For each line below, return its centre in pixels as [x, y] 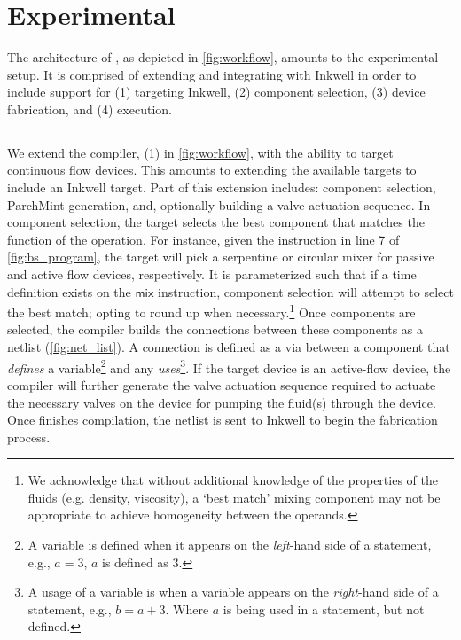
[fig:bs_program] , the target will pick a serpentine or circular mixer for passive [221, 257]
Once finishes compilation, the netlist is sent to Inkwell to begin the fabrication [223, 420]
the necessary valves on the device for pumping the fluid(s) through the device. [222, 402]
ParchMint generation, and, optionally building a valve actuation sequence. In [219, 204]
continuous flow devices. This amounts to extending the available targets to [212, 170]
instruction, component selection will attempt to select [306, 291]
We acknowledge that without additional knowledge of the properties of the [233, 480]
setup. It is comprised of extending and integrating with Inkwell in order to [212, 74]
